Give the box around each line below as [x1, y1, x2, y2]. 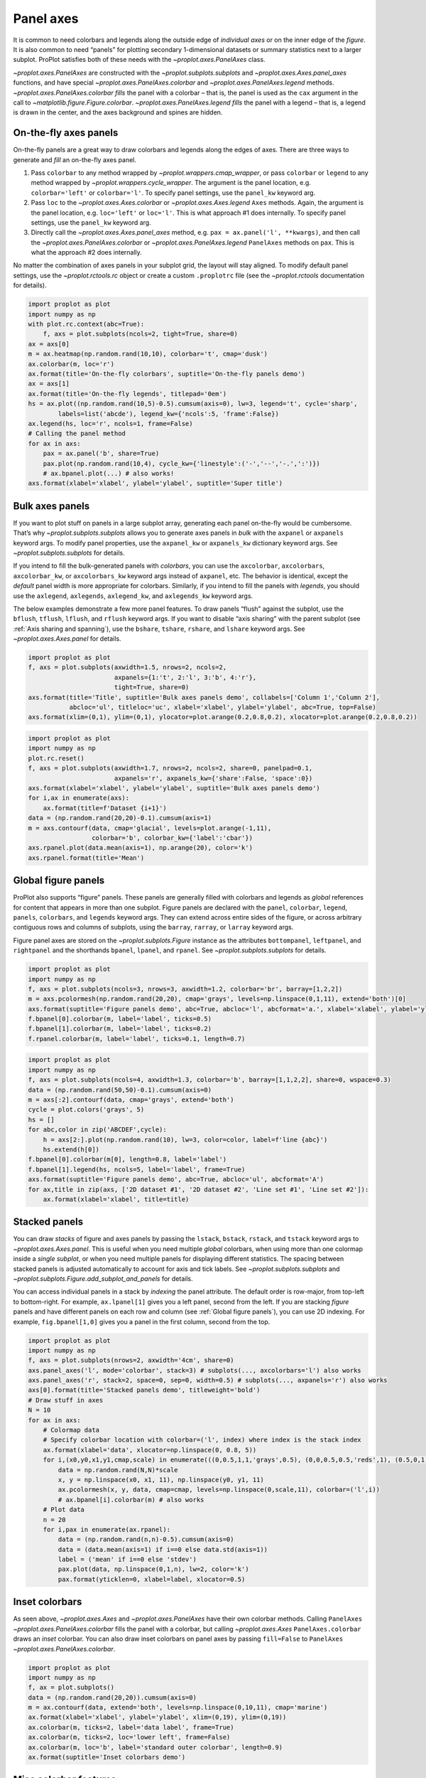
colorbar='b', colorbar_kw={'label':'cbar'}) [91, 834, 253, 842]
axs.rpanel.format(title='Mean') [28, 853, 145, 862]
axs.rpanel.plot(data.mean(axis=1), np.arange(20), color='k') [28, 843, 253, 852]
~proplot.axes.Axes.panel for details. [13, 634, 121, 643]
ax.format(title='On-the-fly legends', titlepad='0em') [28, 390, 227, 398]
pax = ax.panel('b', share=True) [43, 449, 160, 458]
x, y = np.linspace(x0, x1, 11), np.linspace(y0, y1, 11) [58, 1476, 264, 1484]
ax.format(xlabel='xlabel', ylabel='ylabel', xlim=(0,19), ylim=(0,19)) [28, 1713, 287, 1721]
